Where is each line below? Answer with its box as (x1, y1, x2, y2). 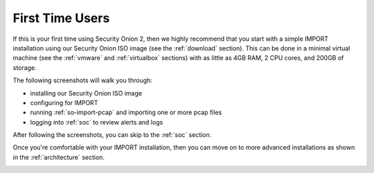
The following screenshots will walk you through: (12, 76, 152, 84)
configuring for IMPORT (30, 98, 98, 107)
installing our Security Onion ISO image (30, 89, 142, 97)
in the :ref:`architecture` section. (12, 153, 105, 161)
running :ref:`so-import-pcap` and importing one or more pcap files (30, 108, 222, 117)
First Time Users (12, 10, 110, 26)
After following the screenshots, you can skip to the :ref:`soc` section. (12, 131, 212, 139)
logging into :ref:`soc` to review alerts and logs (30, 118, 163, 126)
